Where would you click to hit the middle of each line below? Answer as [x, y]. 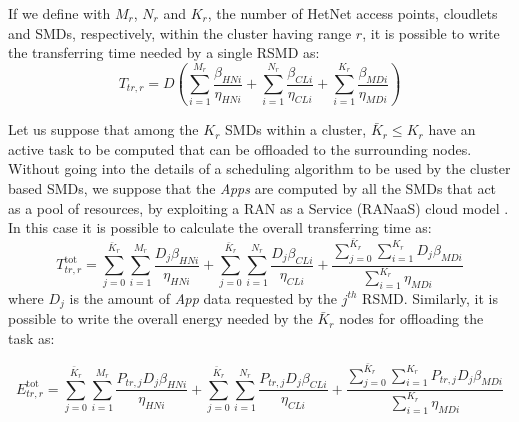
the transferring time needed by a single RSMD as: [164, 52]
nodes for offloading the [411, 318]
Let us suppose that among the [103, 129]
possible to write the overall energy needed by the [160, 318]
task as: [31, 337]
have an [452, 129]
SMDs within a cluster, [296, 129]
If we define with [59, 13]
